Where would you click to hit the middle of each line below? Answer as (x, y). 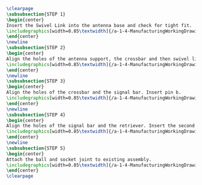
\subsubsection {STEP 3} (36, 81)
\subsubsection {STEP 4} (36, 115)
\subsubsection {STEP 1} (36, 14)
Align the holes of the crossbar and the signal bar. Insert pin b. (94, 92)
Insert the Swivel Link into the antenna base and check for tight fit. (99, 25)
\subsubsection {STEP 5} (36, 148)
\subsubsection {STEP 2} (36, 48)
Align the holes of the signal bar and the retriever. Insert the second (101, 126)
